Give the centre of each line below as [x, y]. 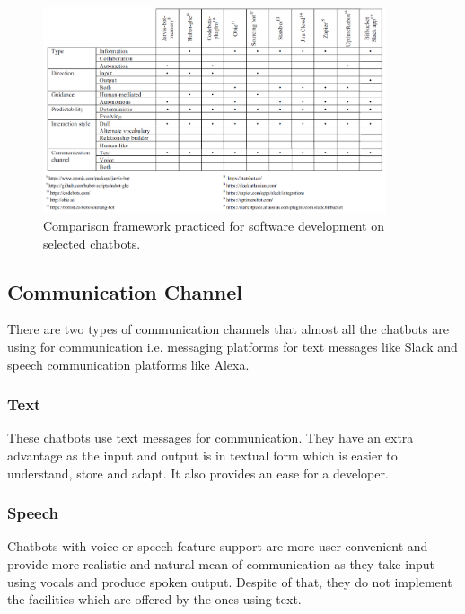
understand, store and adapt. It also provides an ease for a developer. [198, 473]
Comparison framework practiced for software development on [214, 225]
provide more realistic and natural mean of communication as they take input [221, 563]
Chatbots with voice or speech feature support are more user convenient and [218, 546]
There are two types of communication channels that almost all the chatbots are [228, 329]
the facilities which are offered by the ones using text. [154, 599]
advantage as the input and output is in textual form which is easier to [202, 455]
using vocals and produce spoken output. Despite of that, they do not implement [230, 581]
